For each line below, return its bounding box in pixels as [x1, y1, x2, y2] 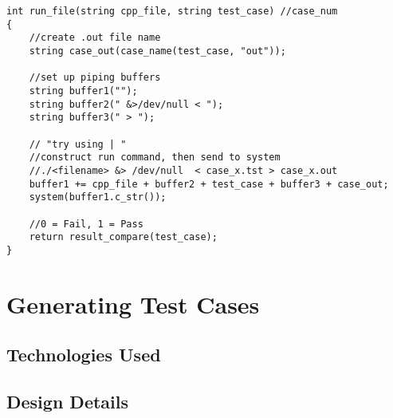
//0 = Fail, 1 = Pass [29, 218, 143, 230]
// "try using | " [29, 138, 127, 150]
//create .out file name [29, 32, 161, 44]
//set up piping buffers [29, 72, 161, 84]
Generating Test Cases [6, 287, 260, 320]
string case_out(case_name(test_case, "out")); [29, 45, 286, 57]
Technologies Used [6, 342, 161, 367]
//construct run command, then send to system [29, 152, 281, 164]
